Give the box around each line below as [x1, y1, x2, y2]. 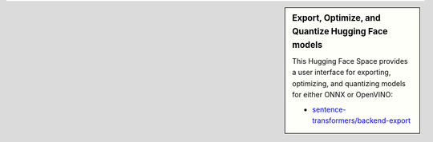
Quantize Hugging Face [292, 26, 388, 37]
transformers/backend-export [312, 116, 411, 125]
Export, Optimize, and [292, 13, 381, 23]
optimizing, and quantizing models [292, 78, 407, 88]
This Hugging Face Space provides [292, 57, 408, 66]
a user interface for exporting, [292, 68, 391, 77]
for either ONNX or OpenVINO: [292, 90, 393, 100]
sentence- [312, 105, 346, 114]
